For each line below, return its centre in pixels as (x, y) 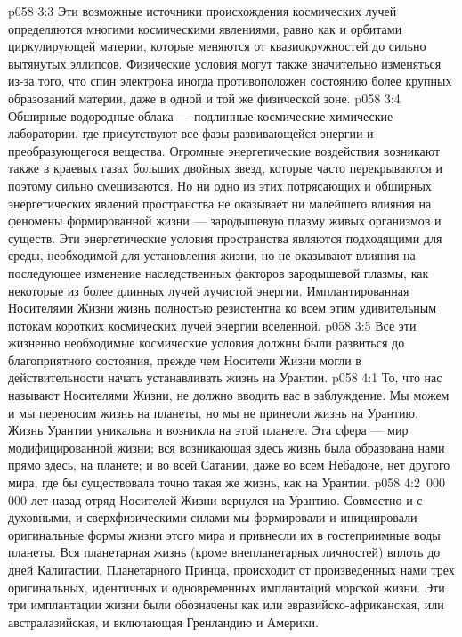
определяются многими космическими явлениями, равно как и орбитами (205, 28)
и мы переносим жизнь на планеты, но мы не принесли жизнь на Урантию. (213, 412)
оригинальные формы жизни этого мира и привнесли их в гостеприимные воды (224, 534)
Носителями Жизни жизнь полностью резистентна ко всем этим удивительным (223, 308)
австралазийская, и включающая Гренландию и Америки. (163, 621)
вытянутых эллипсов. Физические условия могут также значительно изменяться (225, 63)
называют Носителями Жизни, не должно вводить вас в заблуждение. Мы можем (229, 395)
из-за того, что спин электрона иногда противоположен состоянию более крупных (230, 81)
